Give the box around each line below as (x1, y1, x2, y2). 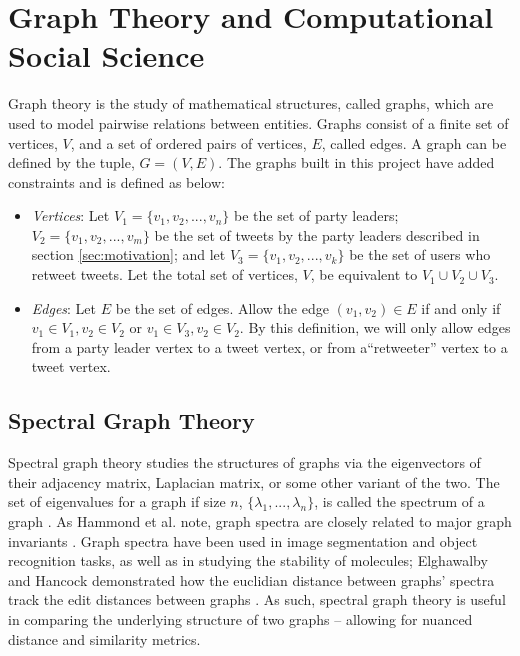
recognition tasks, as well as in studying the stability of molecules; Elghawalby (8, 550, 488, 571)
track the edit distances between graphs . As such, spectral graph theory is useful (8, 589, 506, 610)
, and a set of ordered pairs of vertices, (70, 132, 307, 153)
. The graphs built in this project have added (218, 152, 495, 173)
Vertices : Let (31, 205, 110, 226)
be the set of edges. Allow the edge (115, 297, 329, 318)
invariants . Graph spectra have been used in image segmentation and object (8, 530, 478, 551)
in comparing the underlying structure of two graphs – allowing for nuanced (8, 608, 473, 629)
